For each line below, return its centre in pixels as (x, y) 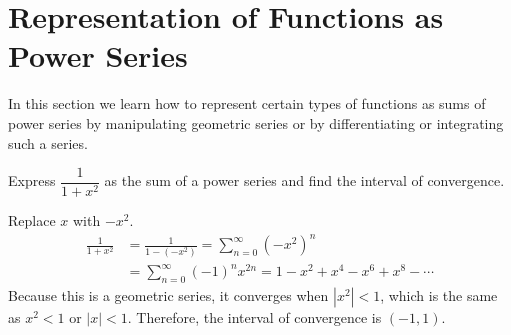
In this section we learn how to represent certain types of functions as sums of (247, 103)
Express (32, 180)
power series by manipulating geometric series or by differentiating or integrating (256, 122)
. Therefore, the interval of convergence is (254, 316)
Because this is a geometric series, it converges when (168, 294)
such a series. (48, 142)
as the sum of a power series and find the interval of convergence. (304, 180)
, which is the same (439, 294)
